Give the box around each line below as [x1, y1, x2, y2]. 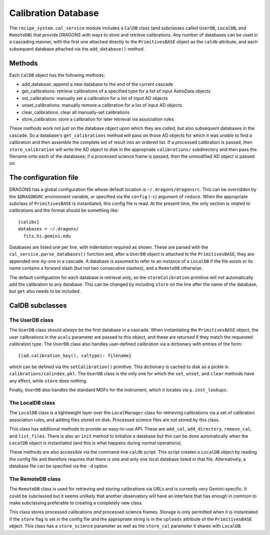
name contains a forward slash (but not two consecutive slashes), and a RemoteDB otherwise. [9, 265, 203, 271]
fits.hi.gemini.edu [23, 233, 71, 239]
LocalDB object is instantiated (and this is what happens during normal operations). [9, 440, 182, 446]
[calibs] [18, 219, 39, 225]
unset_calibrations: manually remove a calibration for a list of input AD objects [21, 102, 182, 108]
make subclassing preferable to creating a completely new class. [9, 500, 143, 506]
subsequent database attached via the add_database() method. [9, 45, 145, 52]
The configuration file [9, 173, 78, 182]
